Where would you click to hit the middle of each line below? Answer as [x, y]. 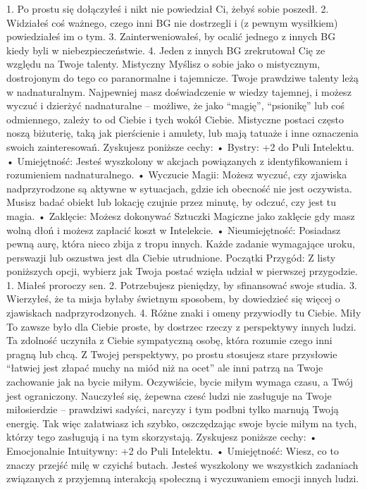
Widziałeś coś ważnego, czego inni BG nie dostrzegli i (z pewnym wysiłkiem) [172, 22]
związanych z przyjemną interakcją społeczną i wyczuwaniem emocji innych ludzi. [183, 478]
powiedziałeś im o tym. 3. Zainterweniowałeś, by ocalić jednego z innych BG [171, 36]
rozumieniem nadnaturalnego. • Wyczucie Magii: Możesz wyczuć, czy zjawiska [177, 174]
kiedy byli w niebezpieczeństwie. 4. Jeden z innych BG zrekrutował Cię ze [166, 50]
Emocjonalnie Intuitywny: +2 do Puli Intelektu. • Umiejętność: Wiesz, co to [173, 451]
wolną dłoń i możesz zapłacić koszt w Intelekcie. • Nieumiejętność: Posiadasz [174, 229]
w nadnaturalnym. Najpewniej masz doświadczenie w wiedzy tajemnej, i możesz [179, 91]
